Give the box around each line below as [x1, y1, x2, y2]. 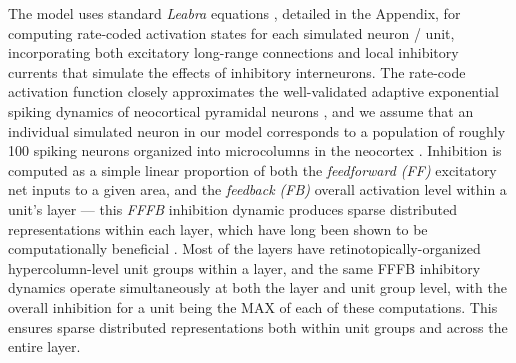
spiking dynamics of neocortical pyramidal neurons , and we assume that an [8, 100, 474, 121]
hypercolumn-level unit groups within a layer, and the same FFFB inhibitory [8, 257, 481, 278]
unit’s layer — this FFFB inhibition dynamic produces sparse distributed [8, 198, 458, 219]
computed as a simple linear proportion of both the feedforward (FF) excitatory [8, 159, 497, 180]
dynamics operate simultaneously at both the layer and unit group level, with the [8, 277, 507, 298]
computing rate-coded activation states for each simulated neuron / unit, [8, 22, 455, 43]
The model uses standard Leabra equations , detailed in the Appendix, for [8, 3, 461, 23]
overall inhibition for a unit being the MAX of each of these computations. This [8, 296, 498, 317]
